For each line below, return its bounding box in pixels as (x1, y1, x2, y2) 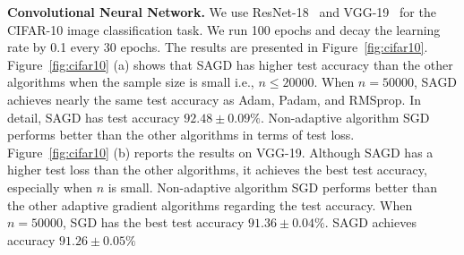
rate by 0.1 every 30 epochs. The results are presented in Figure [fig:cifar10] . (7, 38, 428, 56)
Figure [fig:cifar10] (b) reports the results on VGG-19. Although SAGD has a (7, 142, 434, 161)
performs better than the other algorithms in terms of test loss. (7, 125, 355, 144)
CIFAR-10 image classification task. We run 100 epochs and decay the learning (7, 20, 441, 38)
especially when (7, 177, 92, 196)
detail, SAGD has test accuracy (7, 107, 180, 126)
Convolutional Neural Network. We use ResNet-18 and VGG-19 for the (7, 3, 436, 21)
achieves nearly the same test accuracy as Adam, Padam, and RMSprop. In (7, 89, 421, 108)
